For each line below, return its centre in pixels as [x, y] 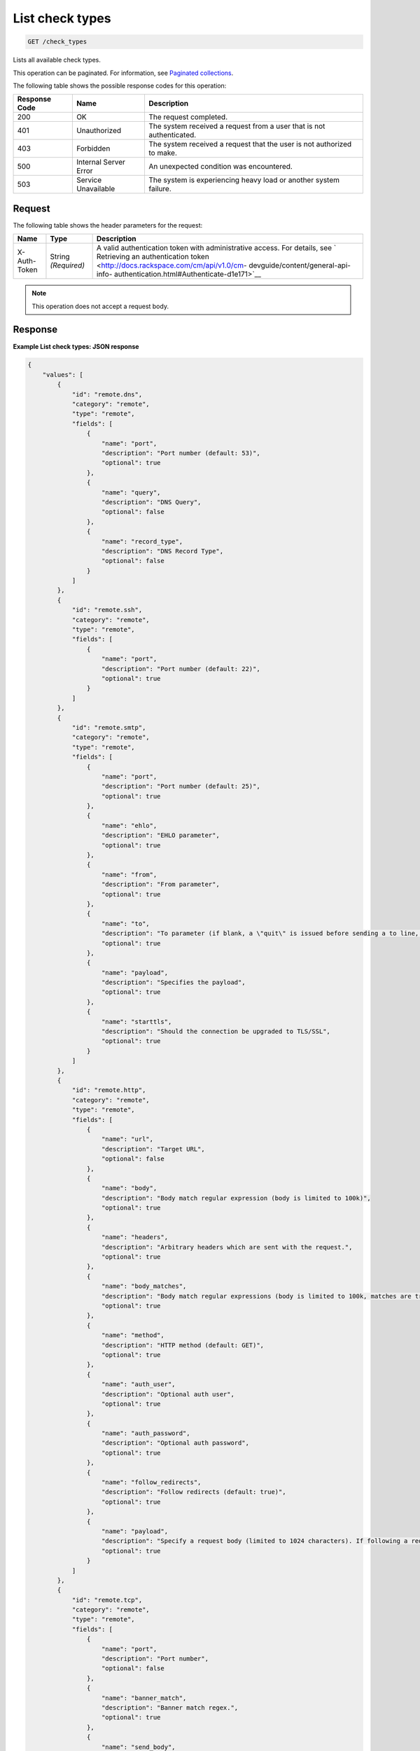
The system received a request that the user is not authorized [250, 144]
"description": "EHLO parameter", [161, 836]
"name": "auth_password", [146, 1433]
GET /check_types [57, 42]
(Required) [68, 265]
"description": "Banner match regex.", [170, 1708]
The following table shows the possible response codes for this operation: [120, 85]
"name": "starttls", [137, 1022]
